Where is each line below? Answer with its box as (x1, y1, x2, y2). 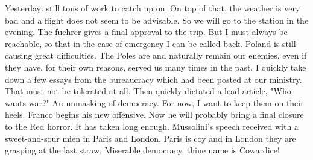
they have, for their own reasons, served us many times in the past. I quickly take (5, 60, 306, 73)
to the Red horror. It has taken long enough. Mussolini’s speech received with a (5, 120, 299, 132)
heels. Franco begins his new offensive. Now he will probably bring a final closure (5, 108, 304, 121)
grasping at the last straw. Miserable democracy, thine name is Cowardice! (5, 144, 280, 156)
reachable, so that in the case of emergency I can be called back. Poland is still (5, 37, 296, 50)
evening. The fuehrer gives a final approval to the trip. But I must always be (5, 25, 288, 38)
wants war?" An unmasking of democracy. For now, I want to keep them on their (5, 96, 304, 109)
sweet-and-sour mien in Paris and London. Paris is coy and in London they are (5, 132, 296, 144)
